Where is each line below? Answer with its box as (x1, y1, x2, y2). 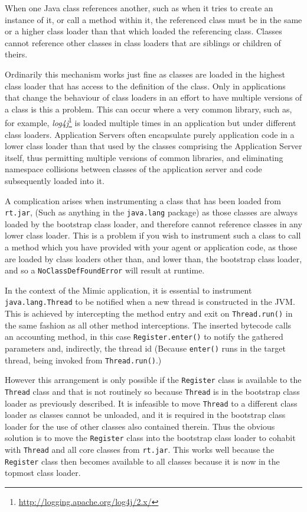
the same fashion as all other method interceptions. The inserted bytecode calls (5, 318, 292, 331)
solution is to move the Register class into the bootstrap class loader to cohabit (5, 432, 296, 444)
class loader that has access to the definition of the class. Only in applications (5, 79, 286, 92)
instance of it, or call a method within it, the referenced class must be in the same (5, 13, 302, 25)
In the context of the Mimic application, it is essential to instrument (5, 284, 252, 296)
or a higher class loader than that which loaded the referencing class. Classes (5, 25, 282, 37)
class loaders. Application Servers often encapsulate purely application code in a (5, 128, 295, 140)
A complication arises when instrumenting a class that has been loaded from (5, 194, 282, 207)
